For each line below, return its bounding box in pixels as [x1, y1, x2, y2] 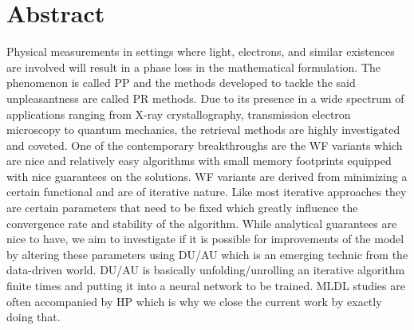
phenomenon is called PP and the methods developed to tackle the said [6, 74, 356, 91]
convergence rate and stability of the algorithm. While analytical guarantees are [6, 214, 397, 231]
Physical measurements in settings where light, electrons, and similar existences [6, 43, 395, 60]
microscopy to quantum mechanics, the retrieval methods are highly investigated [6, 121, 400, 138]
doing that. [6, 308, 61, 325]
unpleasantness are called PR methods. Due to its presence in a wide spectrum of [6, 89, 404, 106]
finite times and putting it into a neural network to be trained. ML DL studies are [6, 277, 405, 294]
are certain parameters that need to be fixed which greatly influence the [6, 199, 358, 216]
